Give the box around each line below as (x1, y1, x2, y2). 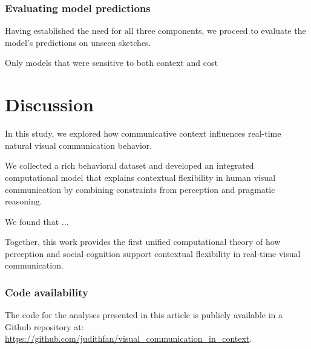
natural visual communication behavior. (5, 139, 152, 151)
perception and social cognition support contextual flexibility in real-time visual (5, 247, 301, 259)
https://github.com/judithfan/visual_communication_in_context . (5, 332, 252, 345)
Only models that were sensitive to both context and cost (5, 56, 218, 69)
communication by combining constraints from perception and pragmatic (5, 183, 275, 195)
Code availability (5, 284, 88, 299)
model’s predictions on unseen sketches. (5, 36, 151, 48)
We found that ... (5, 215, 69, 227)
